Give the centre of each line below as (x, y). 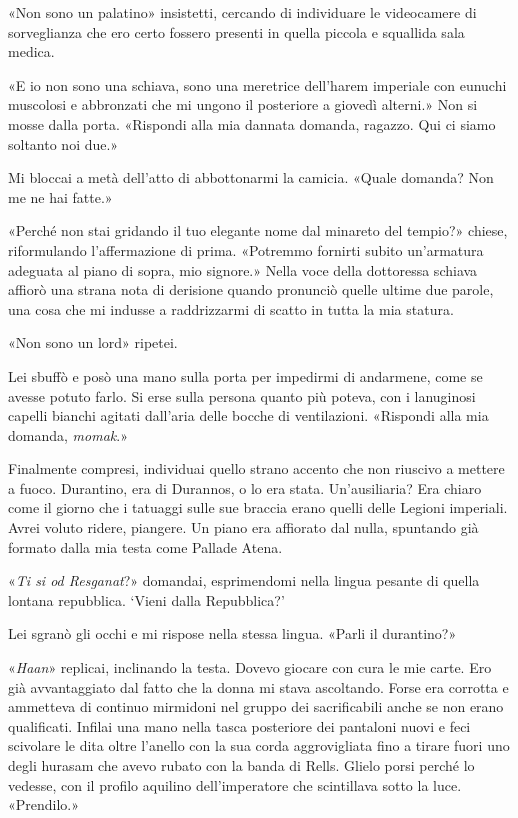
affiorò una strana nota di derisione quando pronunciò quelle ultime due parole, (251, 289)
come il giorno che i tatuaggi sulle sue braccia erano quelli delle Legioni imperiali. (258, 507)
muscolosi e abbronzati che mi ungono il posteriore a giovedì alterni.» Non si (243, 104)
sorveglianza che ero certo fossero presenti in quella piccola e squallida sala (236, 31)
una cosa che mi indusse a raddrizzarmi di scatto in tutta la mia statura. (231, 308)
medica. (31, 51)
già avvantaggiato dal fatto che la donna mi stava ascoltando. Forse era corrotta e (258, 686)
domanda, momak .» (68, 434)
